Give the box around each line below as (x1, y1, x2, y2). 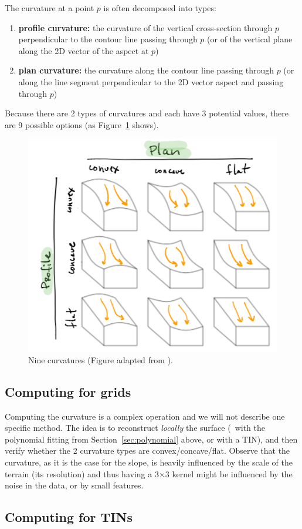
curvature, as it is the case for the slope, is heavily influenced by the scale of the (5, 456, 293, 468)
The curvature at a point (5, 2, 94, 14)
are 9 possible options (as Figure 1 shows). (5, 118, 159, 130)
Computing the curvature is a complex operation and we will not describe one (5, 410, 285, 422)
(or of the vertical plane (207, 33, 293, 45)
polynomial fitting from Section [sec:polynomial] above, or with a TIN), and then (5, 433, 298, 445)
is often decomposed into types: (103, 2, 216, 14)
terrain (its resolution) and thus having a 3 (5, 467, 159, 480)
